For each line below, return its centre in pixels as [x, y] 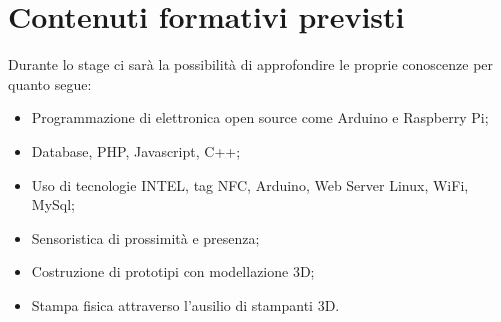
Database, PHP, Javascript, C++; [136, 150]
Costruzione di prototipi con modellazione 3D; [173, 271]
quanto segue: [50, 83]
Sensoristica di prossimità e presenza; [145, 237]
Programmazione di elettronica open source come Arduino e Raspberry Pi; [260, 117]
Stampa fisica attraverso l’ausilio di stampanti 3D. [185, 304]
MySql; [53, 204]
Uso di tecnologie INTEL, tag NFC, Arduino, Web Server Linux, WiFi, [250, 184]
